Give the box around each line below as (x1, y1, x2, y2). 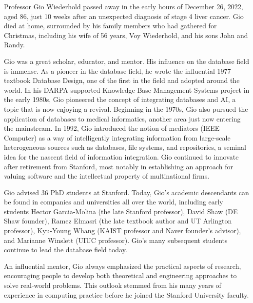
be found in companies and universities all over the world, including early (4, 197, 223, 207)
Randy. (4, 40, 25, 50)
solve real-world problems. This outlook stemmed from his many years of (4, 280, 221, 290)
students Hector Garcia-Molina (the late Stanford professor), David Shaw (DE (4, 206, 238, 216)
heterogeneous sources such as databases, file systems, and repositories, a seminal (4, 142, 246, 152)
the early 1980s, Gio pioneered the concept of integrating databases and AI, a (4, 94, 236, 104)
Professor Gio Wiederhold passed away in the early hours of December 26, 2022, (4, 1, 243, 11)
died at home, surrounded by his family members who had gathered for (4, 20, 217, 31)
